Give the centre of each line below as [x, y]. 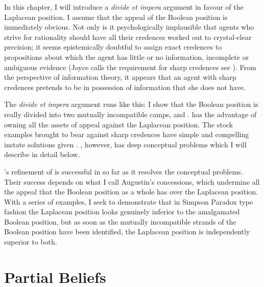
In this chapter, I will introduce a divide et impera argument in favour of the [124, 7]
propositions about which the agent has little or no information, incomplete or [127, 57]
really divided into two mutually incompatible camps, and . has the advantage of [130, 114]
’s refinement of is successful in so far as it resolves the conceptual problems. [124, 171]
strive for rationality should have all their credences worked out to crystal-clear [128, 37]
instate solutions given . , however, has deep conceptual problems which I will [125, 144]
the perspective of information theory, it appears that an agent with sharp [120, 77]
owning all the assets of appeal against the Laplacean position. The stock [119, 124]
